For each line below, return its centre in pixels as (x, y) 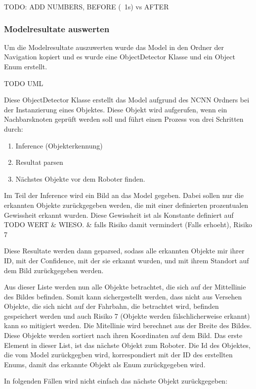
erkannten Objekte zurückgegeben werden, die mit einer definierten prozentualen (126, 205)
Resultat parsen (39, 162)
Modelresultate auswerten (57, 28)
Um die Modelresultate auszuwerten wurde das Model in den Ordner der (114, 47)
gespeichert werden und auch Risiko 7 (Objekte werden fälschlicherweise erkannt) (127, 316)
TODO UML (24, 83)
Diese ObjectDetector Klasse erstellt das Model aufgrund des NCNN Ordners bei (127, 100)
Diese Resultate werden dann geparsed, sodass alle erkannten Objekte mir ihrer (124, 251)
